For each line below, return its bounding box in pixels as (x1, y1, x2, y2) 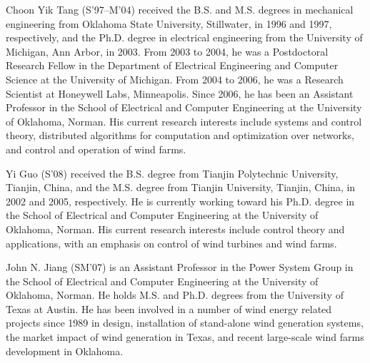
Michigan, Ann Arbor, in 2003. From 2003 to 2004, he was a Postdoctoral (6, 44, 329, 58)
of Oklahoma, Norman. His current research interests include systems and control (6, 113, 362, 128)
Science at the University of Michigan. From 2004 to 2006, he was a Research (6, 71, 344, 86)
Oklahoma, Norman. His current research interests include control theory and (6, 221, 345, 236)
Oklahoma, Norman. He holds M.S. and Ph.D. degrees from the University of (6, 287, 344, 302)
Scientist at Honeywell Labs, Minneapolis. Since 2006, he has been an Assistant (6, 86, 354, 101)
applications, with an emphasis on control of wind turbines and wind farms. (6, 235, 337, 250)
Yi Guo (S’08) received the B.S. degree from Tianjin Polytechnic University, (6, 165, 339, 180)
